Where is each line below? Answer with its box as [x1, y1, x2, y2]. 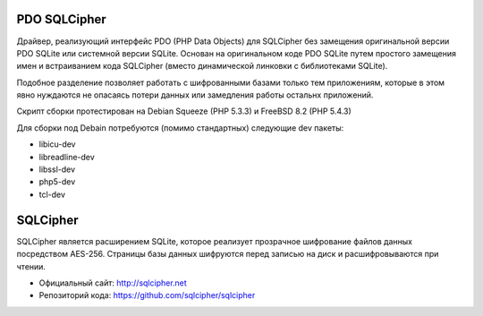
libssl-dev [38, 164, 76, 175]
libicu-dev [38, 139, 76, 149]
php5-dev [38, 176, 76, 187]
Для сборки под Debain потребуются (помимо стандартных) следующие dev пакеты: [16, 122, 344, 133]
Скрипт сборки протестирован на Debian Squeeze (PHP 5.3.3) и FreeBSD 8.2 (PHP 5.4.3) [16, 106, 352, 116]
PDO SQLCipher [16, 12, 106, 27]
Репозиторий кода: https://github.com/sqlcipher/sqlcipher [38, 290, 256, 301]
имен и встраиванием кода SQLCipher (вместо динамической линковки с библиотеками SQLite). [16, 61, 388, 72]
